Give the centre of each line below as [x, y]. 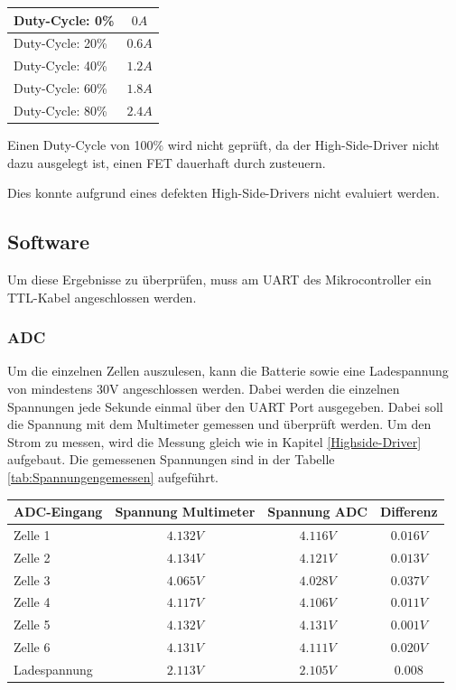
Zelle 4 [32, 602]
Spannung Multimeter [185, 512]
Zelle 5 [32, 625]
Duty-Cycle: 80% [60, 110]
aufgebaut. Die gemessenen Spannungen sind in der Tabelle [171, 459]
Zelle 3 [32, 579]
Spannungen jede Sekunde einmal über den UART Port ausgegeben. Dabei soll [225, 406]
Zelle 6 [32, 647]
